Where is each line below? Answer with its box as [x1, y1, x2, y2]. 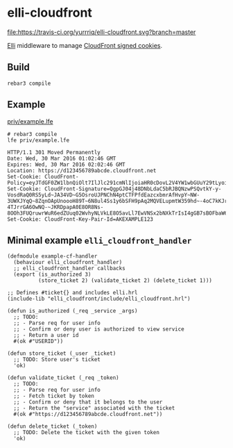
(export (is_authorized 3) [13, 271, 92, 279]
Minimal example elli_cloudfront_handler [7, 234, 192, 246]
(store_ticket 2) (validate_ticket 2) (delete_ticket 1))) [37, 277, 213, 284]
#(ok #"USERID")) [13, 338, 64, 345]
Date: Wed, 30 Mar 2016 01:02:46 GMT [7, 155, 116, 162]
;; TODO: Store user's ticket [13, 356, 101, 363]
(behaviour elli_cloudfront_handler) [13, 259, 123, 266]
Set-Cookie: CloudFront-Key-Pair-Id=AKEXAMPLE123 [7, 215, 154, 223]
